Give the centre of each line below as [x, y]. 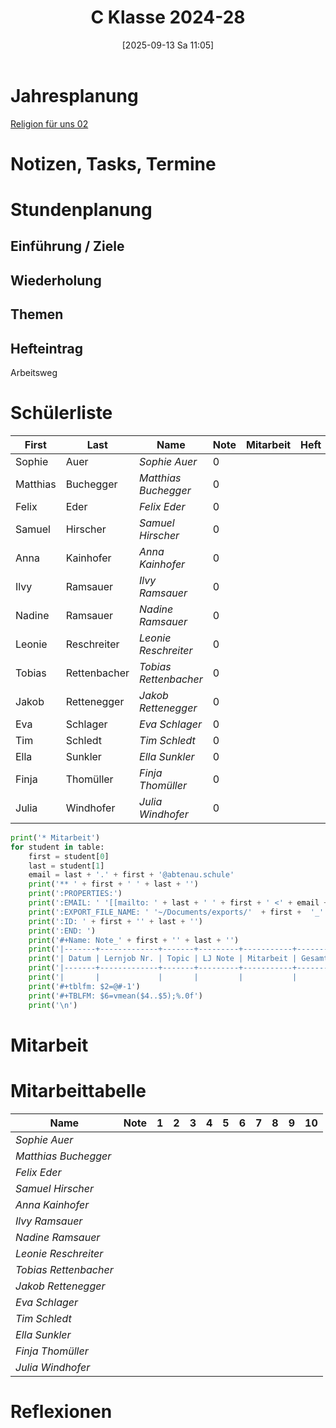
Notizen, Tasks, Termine [113, 163]
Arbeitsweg [34, 373]
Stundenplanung [81, 210]
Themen [37, 314]
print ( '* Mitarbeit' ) [55, 837]
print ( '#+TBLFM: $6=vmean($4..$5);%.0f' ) [115, 996]
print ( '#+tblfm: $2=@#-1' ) [84, 986]
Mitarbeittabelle [78, 1090]
